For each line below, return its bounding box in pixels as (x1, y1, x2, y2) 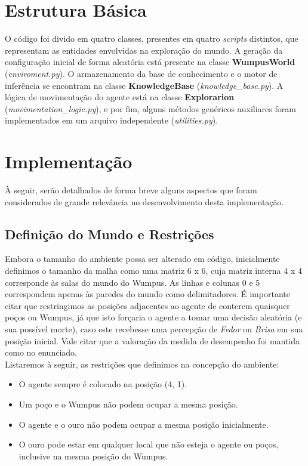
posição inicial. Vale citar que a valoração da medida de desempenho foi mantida (5, 334, 300, 347)
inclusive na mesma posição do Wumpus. (19, 449, 168, 462)
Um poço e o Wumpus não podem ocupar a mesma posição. (19, 397, 238, 410)
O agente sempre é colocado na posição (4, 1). (19, 378, 187, 390)
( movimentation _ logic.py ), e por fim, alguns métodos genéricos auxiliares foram (5, 102, 296, 115)
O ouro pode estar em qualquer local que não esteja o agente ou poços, (19, 438, 279, 450)
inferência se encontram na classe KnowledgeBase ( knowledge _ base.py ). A (5, 79, 284, 91)
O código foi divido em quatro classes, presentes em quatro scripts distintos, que (5, 32, 298, 45)
